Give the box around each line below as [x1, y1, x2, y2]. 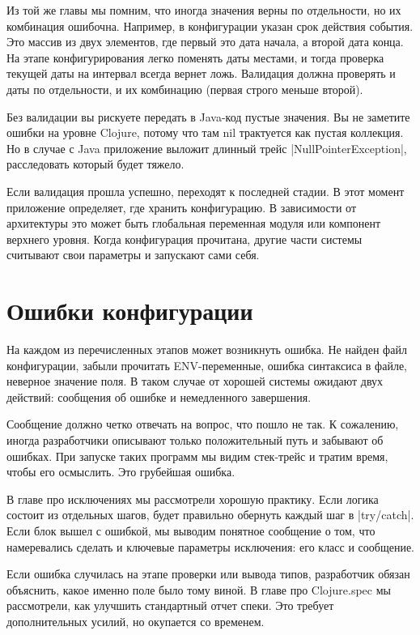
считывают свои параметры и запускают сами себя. [6, 246, 260, 263]
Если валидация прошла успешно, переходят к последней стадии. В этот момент [6, 182, 405, 199]
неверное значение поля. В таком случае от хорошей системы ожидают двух [6, 373, 384, 390]
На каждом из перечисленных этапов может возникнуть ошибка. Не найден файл [6, 341, 407, 358]
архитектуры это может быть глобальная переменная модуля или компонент [6, 215, 381, 232]
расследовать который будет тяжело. [6, 156, 185, 173]
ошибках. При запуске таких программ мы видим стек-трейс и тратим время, [6, 447, 388, 464]
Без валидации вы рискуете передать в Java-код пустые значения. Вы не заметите [6, 108, 410, 125]
